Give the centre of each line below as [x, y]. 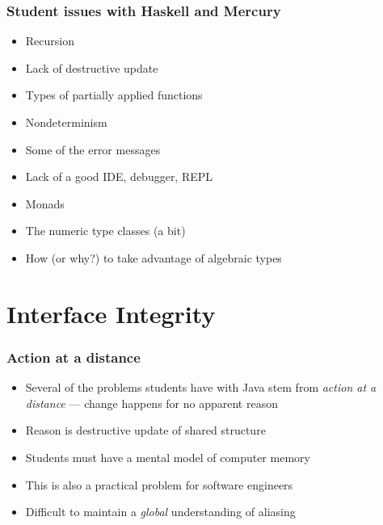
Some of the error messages [93, 149]
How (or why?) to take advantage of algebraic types [154, 257]
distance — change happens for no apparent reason [152, 403]
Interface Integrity [111, 313]
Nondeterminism [66, 122]
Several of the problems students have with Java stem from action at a [201, 387]
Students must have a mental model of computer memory [168, 457]
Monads [45, 203]
